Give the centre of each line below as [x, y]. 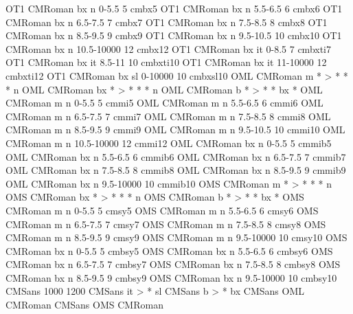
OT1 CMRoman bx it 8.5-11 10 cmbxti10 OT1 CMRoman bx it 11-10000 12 [166, 62]
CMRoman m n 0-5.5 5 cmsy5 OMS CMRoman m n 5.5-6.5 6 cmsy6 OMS [162, 210]
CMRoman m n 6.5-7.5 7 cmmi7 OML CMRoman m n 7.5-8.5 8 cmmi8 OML [168, 116]
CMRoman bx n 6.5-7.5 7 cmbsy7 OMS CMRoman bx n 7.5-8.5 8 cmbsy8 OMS [173, 264]
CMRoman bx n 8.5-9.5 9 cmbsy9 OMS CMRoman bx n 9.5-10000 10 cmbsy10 [171, 277]
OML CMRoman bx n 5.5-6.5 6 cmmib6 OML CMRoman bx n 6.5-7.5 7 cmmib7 [176, 156]
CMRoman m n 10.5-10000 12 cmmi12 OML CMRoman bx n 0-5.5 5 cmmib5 [169, 143]
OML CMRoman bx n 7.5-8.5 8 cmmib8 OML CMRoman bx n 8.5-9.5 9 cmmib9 [176, 170]
